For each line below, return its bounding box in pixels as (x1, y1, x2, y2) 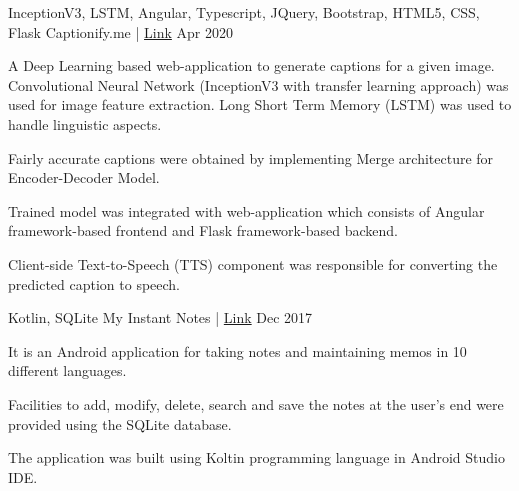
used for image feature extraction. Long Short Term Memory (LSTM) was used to (8, 94, 512, 115)
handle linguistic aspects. (8, 113, 162, 134)
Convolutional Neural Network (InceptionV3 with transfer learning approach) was (8, 74, 509, 95)
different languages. (8, 360, 127, 381)
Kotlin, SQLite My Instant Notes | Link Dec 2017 (8, 307, 313, 328)
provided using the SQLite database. (8, 413, 232, 434)
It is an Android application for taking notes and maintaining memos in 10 (8, 340, 467, 361)
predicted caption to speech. (8, 273, 181, 294)
